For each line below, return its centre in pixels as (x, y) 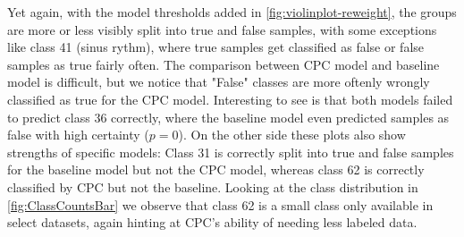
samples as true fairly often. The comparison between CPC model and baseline (224, 64)
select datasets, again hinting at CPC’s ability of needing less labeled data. (212, 222)
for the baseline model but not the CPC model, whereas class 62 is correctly (216, 169)
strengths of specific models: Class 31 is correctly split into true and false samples (231, 152)
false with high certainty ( (78, 135)
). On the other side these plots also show (292, 135)
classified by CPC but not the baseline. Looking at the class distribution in (213, 186)
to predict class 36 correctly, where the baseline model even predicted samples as (228, 117)
